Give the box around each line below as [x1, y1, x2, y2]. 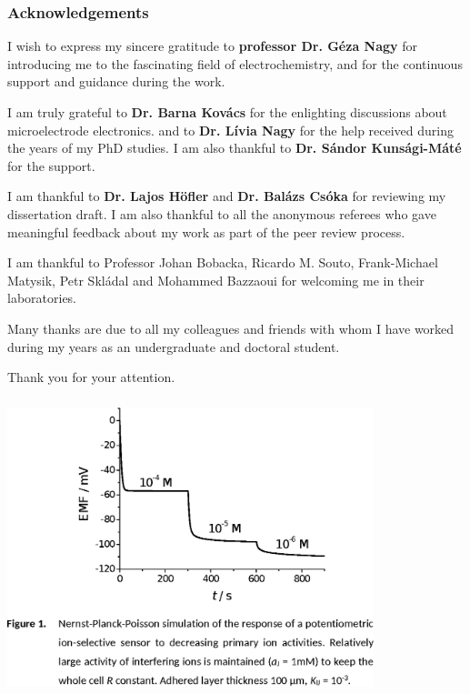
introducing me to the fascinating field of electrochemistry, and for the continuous [7, 54, 463, 73]
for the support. [7, 156, 95, 175]
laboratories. [7, 288, 77, 307]
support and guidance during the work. [7, 72, 225, 91]
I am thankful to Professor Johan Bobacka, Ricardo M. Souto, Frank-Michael [7, 253, 438, 272]
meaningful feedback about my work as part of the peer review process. [7, 222, 405, 241]
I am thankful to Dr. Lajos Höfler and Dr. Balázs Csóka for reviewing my [7, 186, 446, 206]
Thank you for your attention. [7, 367, 175, 387]
